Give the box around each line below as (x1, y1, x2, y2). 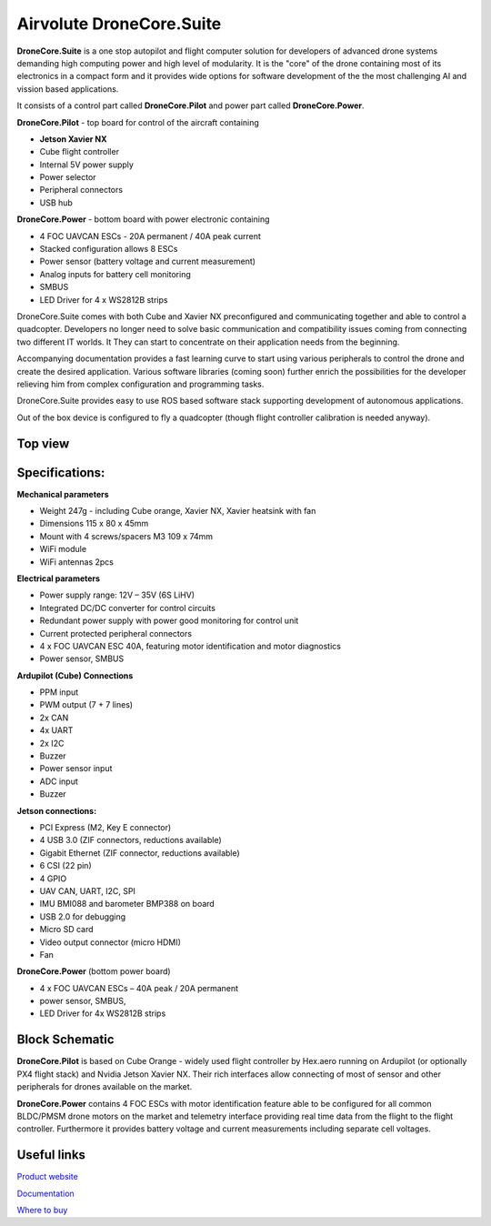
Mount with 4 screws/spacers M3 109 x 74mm (39, 530, 214, 541)
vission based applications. (16, 83, 119, 95)
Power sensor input (39, 763, 113, 774)
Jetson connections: (16, 805, 97, 816)
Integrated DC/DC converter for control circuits (39, 602, 215, 613)
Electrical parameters (16, 573, 100, 584)
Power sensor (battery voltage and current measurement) (39, 256, 256, 267)
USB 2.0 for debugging (39, 910, 126, 922)
